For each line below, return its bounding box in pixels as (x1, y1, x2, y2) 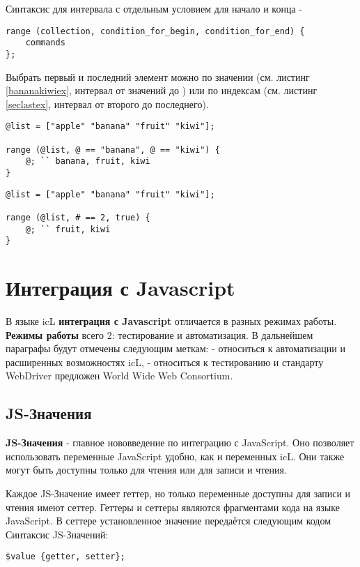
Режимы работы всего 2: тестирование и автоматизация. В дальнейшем (6, 327, 313, 342)
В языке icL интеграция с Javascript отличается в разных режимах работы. (6, 314, 337, 328)
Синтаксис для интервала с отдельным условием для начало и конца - (6, 1, 302, 15)
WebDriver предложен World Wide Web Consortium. (6, 368, 233, 383)
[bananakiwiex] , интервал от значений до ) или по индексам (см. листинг (6, 83, 318, 98)
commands (25, 38, 65, 48)
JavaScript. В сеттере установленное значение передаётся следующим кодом (6, 513, 331, 528)
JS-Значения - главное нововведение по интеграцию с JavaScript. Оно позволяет (6, 435, 354, 450)
